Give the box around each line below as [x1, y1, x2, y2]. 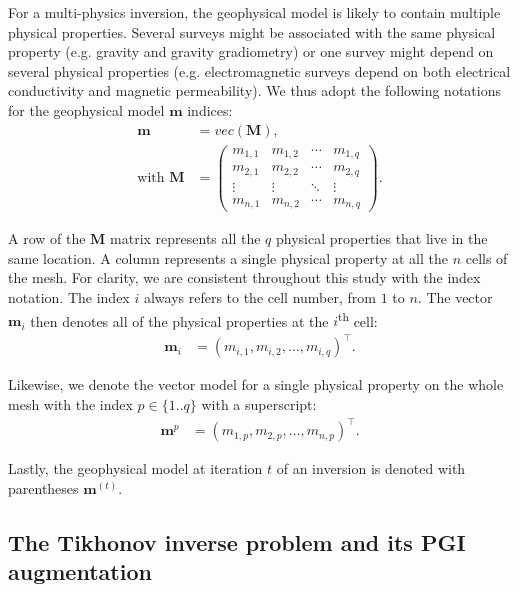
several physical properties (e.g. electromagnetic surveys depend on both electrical [8, 60, 511, 81]
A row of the [8, 228, 86, 249]
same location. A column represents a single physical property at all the [8, 247, 448, 268]
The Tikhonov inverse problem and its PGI [8, 526, 466, 557]
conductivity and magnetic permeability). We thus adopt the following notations [8, 80, 501, 101]
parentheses [8, 477, 79, 498]
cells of [465, 247, 508, 268]
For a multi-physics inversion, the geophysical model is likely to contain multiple [8, 2, 501, 22]
